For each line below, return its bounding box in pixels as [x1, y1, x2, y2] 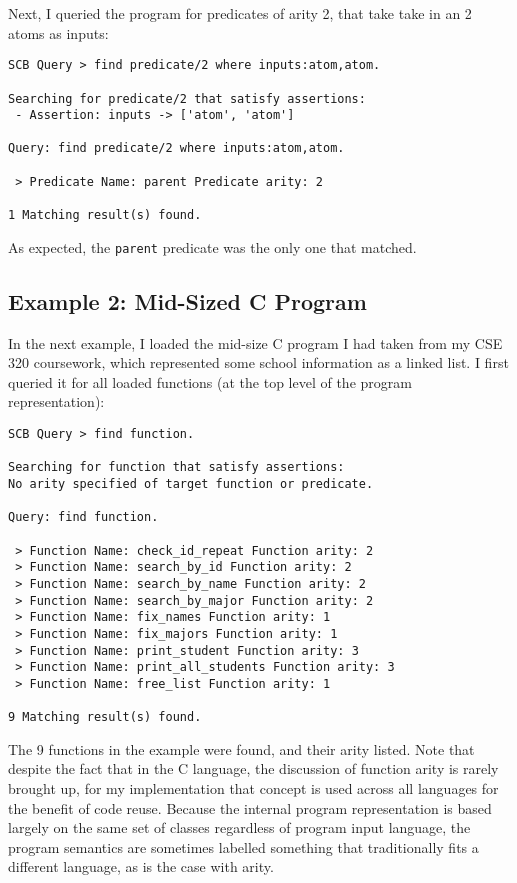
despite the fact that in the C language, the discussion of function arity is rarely [8, 758, 499, 779]
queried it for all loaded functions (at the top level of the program [8, 371, 412, 392]
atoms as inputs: [8, 22, 109, 43]
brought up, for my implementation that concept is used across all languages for [8, 777, 499, 798]
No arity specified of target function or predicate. [8, 476, 374, 491]
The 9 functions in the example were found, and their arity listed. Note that [8, 738, 475, 759]
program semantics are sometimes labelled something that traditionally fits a [8, 836, 479, 857]
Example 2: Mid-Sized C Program [8, 285, 367, 316]
